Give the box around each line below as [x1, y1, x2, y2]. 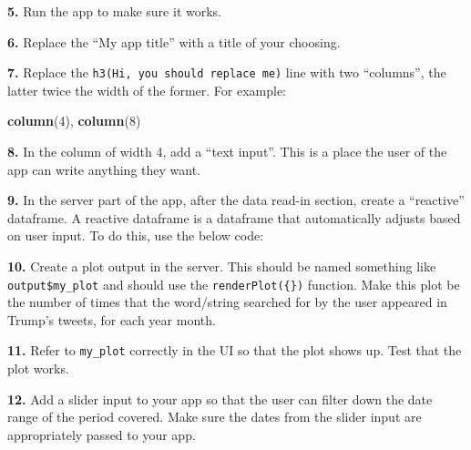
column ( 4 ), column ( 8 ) [7, 111, 141, 130]
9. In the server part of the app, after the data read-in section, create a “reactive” [7, 190, 465, 210]
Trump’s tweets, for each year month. [7, 310, 216, 329]
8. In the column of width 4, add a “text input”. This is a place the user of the [7, 142, 447, 161]
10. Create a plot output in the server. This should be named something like [7, 257, 436, 275]
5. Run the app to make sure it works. [7, 2, 221, 20]
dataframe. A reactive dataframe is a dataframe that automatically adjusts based [7, 208, 461, 227]
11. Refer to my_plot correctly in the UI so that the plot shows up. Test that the [7, 341, 462, 360]
